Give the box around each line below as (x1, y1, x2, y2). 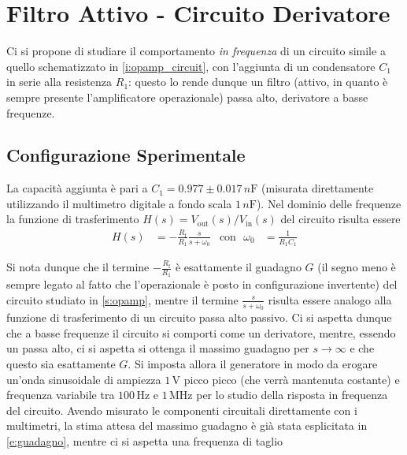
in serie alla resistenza (6, 73, 113, 90)
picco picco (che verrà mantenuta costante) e (183, 371, 400, 387)
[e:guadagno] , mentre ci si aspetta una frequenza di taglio (6, 432, 283, 449)
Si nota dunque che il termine (6, 259, 150, 275)
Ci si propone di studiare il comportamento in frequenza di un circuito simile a (6, 43, 386, 59)
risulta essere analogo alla (268, 291, 392, 308)
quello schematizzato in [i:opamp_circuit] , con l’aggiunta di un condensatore (6, 58, 376, 74)
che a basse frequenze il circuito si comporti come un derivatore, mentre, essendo (6, 324, 396, 341)
